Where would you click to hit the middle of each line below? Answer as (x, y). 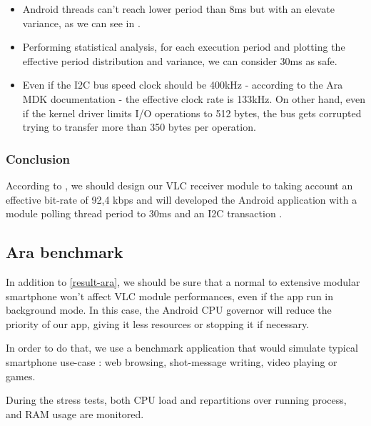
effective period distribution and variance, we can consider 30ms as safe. (180, 60)
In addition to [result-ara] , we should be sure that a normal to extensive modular (183, 281)
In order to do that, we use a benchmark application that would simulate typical (182, 348)
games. (21, 376)
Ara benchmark (65, 252)
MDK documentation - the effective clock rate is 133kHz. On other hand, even (194, 98)
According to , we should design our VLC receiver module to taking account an (179, 185)
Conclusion (38, 158)
